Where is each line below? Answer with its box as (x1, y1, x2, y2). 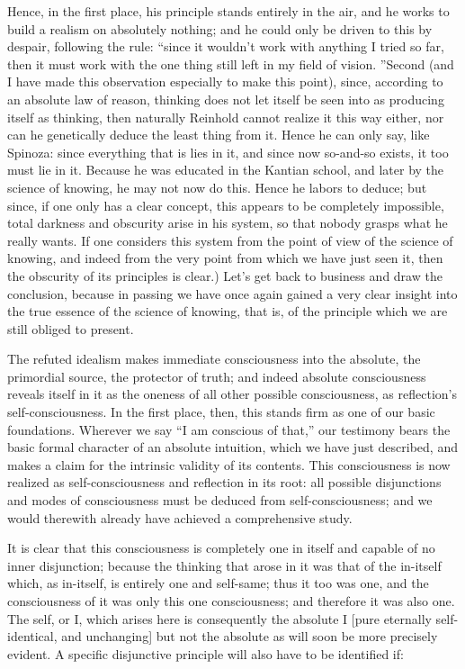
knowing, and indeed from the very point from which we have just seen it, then (7, 249, 443, 267)
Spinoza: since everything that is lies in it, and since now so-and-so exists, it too (7, 142, 449, 161)
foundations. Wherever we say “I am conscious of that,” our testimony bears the (7, 420, 451, 438)
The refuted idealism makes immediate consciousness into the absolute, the (7, 349, 421, 368)
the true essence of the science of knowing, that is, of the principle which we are (7, 302, 448, 321)
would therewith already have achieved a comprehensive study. (7, 508, 353, 527)
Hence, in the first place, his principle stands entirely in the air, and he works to (7, 2, 450, 20)
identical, (7, 627, 58, 646)
